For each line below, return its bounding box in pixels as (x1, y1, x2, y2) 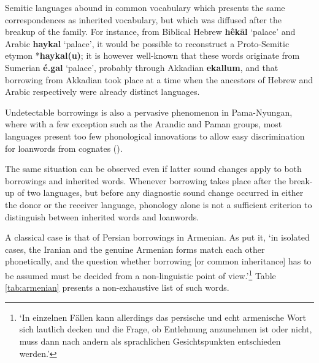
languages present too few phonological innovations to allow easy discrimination (5, 129, 305, 142)
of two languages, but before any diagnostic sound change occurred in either (17, 186, 304, 199)
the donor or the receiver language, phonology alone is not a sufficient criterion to (5, 198, 312, 211)
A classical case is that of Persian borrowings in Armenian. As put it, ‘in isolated (5, 231, 310, 244)
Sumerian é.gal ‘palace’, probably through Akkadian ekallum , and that (5, 61, 279, 73)
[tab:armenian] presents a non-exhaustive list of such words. (5, 281, 229, 294)
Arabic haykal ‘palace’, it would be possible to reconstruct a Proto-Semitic (5, 37, 290, 50)
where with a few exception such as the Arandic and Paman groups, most (5, 118, 282, 130)
